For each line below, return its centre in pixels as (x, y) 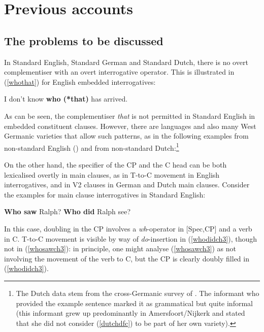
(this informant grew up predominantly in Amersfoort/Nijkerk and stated (130, 313)
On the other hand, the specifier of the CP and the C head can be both (115, 164)
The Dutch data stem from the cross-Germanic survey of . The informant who (138, 293)
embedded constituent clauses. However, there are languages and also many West (130, 126)
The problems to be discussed (84, 40)
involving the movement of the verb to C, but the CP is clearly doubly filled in (127, 258)
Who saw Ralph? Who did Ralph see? (68, 211)
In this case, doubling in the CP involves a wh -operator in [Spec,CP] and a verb (128, 228)
